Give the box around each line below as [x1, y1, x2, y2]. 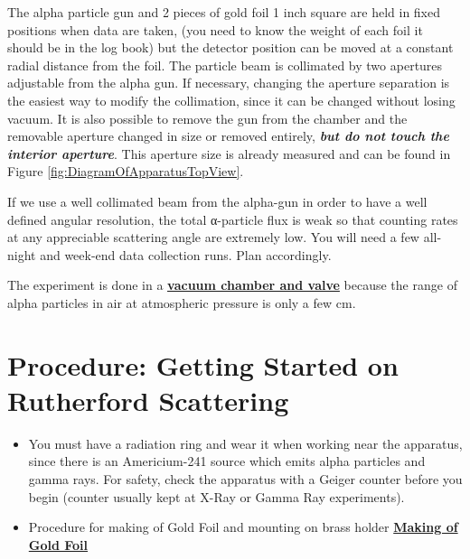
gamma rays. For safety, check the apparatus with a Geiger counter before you [28, 470, 463, 488]
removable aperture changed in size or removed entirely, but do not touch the [7, 126, 449, 145]
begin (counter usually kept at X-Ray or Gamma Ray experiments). [28, 487, 405, 506]
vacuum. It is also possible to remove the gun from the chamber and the [7, 108, 408, 127]
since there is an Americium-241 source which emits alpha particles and [28, 452, 426, 470]
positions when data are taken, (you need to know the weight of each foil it [7, 20, 423, 39]
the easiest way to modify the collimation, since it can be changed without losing [7, 90, 456, 109]
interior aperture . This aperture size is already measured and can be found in [7, 144, 451, 163]
